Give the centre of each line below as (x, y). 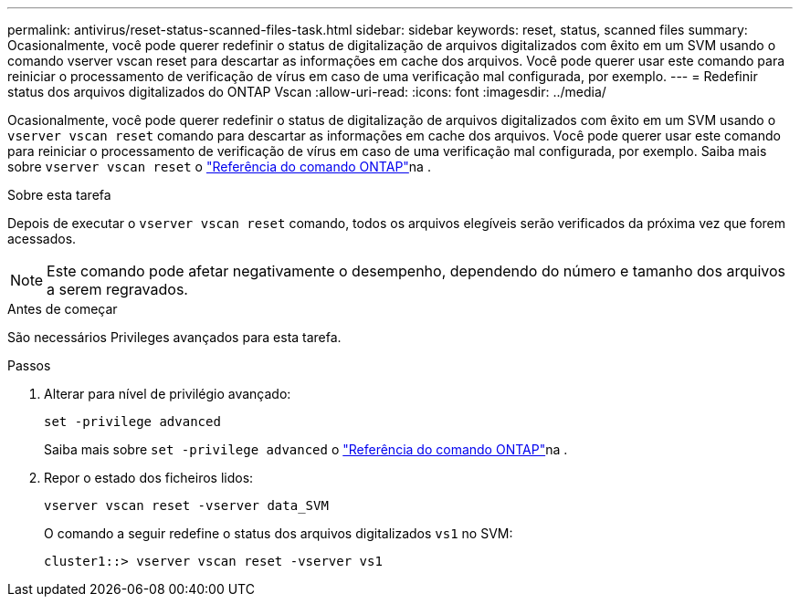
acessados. (42, 239)
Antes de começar (63, 309)
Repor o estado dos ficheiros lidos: (149, 478)
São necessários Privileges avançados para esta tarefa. (174, 337)
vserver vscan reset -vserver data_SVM (186, 505)
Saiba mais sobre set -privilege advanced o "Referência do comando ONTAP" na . (306, 449)
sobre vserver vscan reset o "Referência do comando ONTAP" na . (219, 167)
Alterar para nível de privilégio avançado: (168, 394)
